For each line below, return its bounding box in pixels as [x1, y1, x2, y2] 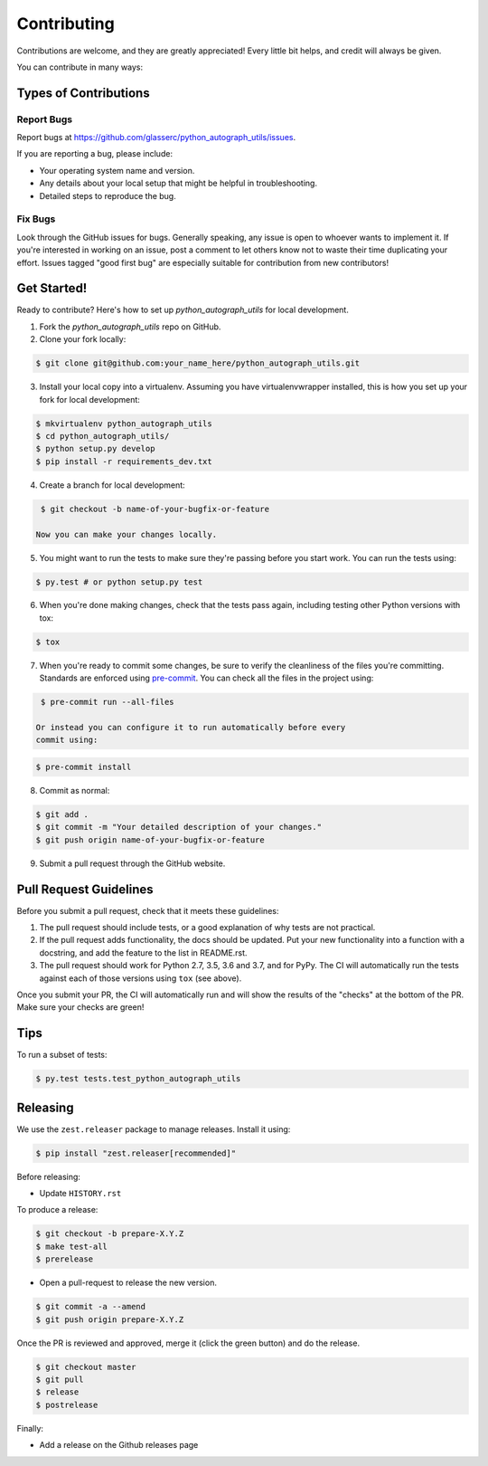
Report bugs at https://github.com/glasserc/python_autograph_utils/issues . [16, 132, 296, 143]
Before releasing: [16, 1171, 81, 1182]
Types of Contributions [16, 85, 150, 100]
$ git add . [35, 809, 89, 819]
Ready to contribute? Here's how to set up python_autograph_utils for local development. [16, 304, 350, 316]
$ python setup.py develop [35, 443, 155, 454]
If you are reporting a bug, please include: [16, 148, 174, 159]
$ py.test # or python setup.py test [35, 576, 203, 587]
